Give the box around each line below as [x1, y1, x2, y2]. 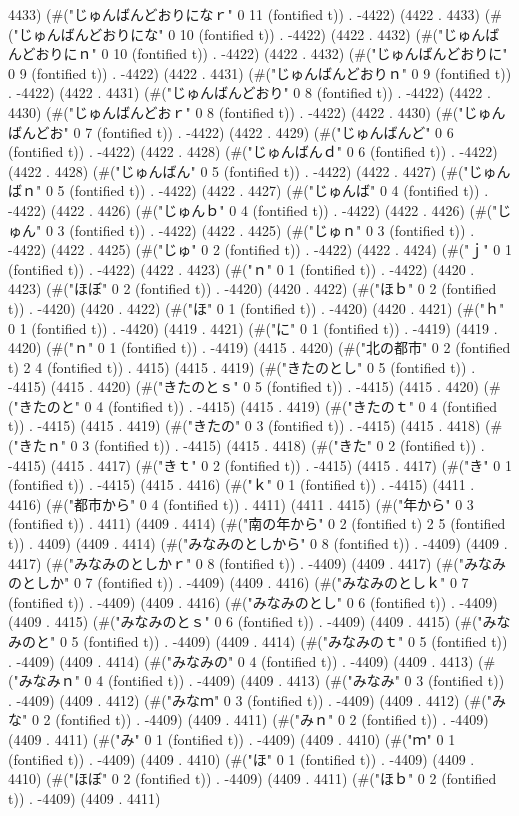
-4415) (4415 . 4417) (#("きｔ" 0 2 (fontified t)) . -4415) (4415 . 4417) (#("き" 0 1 [8, 454, 512, 475]
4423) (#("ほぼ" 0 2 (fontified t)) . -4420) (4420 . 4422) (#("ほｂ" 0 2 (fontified [8, 278, 497, 299]
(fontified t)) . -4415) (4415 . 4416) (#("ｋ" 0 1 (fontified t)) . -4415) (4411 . [8, 474, 475, 495]
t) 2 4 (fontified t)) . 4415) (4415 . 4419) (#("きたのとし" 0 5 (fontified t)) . [8, 356, 476, 377]
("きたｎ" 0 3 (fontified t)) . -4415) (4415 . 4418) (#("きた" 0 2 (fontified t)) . [8, 435, 485, 456]
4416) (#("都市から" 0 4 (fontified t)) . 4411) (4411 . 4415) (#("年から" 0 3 [8, 493, 474, 514]
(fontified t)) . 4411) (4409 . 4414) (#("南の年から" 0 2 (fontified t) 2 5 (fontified [8, 513, 506, 534]
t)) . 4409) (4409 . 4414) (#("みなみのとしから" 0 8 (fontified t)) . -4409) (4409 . [8, 533, 508, 554]
